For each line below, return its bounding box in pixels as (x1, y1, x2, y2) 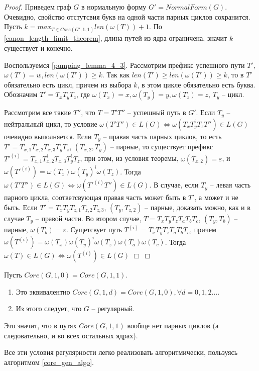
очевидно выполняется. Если (4, 131, 92, 141)
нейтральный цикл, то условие (4, 118, 97, 129)
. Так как (102, 69, 129, 80)
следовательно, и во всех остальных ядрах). (4, 330, 138, 340)
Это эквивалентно (16, 286, 70, 297)
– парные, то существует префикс (110, 141, 213, 152)
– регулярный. (91, 303, 135, 314)
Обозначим (4, 89, 38, 100)
